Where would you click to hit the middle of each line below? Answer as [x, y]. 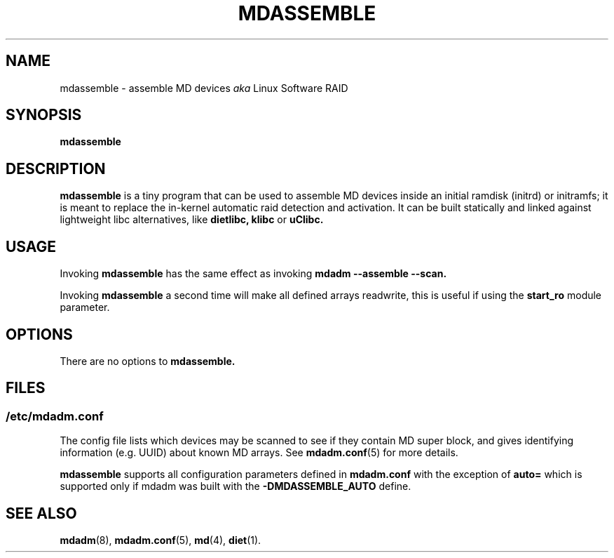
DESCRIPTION [56, 168]
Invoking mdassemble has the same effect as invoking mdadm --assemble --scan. [253, 274]
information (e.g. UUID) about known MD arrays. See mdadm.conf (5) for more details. [259, 453]
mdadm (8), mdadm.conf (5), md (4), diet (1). [161, 540]
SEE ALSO [41, 513]
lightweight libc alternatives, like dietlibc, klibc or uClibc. [192, 220]
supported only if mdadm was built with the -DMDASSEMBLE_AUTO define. [236, 486]
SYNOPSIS [44, 115]
